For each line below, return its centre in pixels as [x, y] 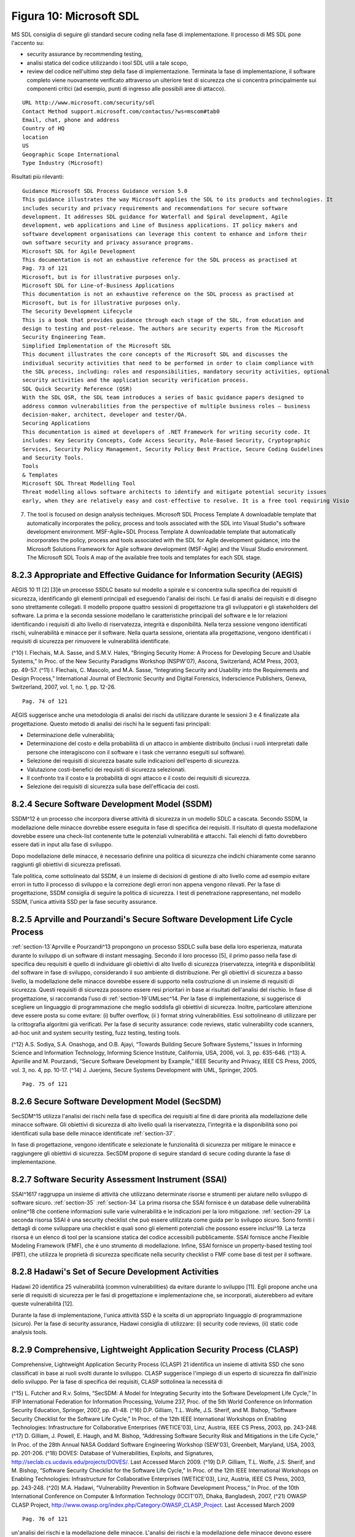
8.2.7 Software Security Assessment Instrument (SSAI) [119, 1179]
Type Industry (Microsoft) [63, 163]
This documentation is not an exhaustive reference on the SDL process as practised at [158, 294]
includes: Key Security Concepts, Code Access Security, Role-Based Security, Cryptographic [166, 441]
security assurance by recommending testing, [85, 54]
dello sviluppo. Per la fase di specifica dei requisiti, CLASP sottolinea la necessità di [117, 1382]
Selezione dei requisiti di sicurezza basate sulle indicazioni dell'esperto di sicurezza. [133, 761]
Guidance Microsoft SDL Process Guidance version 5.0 [105, 191]
